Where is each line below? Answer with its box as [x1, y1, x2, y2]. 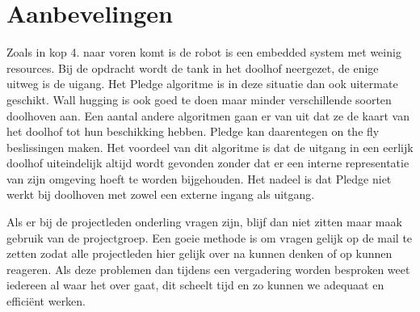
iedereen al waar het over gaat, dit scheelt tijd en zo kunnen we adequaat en [6, 276, 384, 293]
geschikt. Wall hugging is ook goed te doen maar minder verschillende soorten [6, 91, 392, 108]
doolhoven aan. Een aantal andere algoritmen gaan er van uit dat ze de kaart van [6, 107, 409, 124]
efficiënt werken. [6, 293, 86, 310]
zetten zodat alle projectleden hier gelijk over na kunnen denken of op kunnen [6, 245, 393, 262]
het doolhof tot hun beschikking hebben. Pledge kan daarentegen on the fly [6, 123, 380, 140]
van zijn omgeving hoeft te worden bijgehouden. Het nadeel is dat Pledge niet [6, 170, 392, 187]
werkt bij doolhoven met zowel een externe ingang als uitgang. [6, 186, 315, 203]
